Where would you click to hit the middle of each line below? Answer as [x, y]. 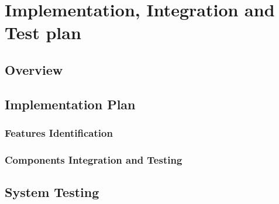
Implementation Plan [70, 104]
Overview [34, 69]
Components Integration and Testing [94, 159]
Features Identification [59, 133]
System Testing [52, 192]
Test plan [43, 32]
